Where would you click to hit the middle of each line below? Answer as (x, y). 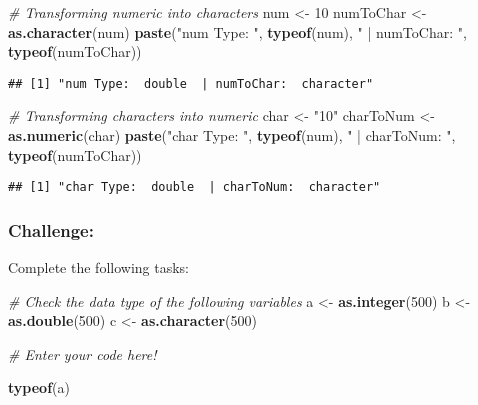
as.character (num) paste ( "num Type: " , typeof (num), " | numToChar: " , (237, 31)
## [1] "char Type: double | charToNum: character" (194, 187)
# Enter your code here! (82, 353)
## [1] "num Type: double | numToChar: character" (191, 83)
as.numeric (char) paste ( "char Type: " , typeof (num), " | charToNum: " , (232, 135)
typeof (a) (39, 387)
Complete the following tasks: (98, 267)
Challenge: (51, 229)
